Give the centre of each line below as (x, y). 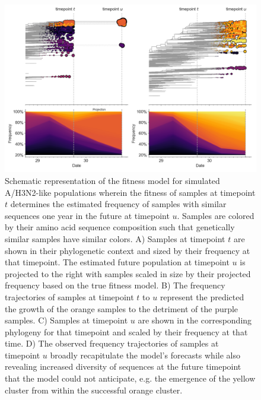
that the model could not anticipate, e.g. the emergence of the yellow (130, 378)
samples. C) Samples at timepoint (66, 320)
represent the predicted (202, 296)
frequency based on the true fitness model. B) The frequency (115, 285)
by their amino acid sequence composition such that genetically (120, 227)
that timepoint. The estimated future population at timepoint (117, 262)
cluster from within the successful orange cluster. (94, 390)
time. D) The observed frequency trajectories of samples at (112, 343)
